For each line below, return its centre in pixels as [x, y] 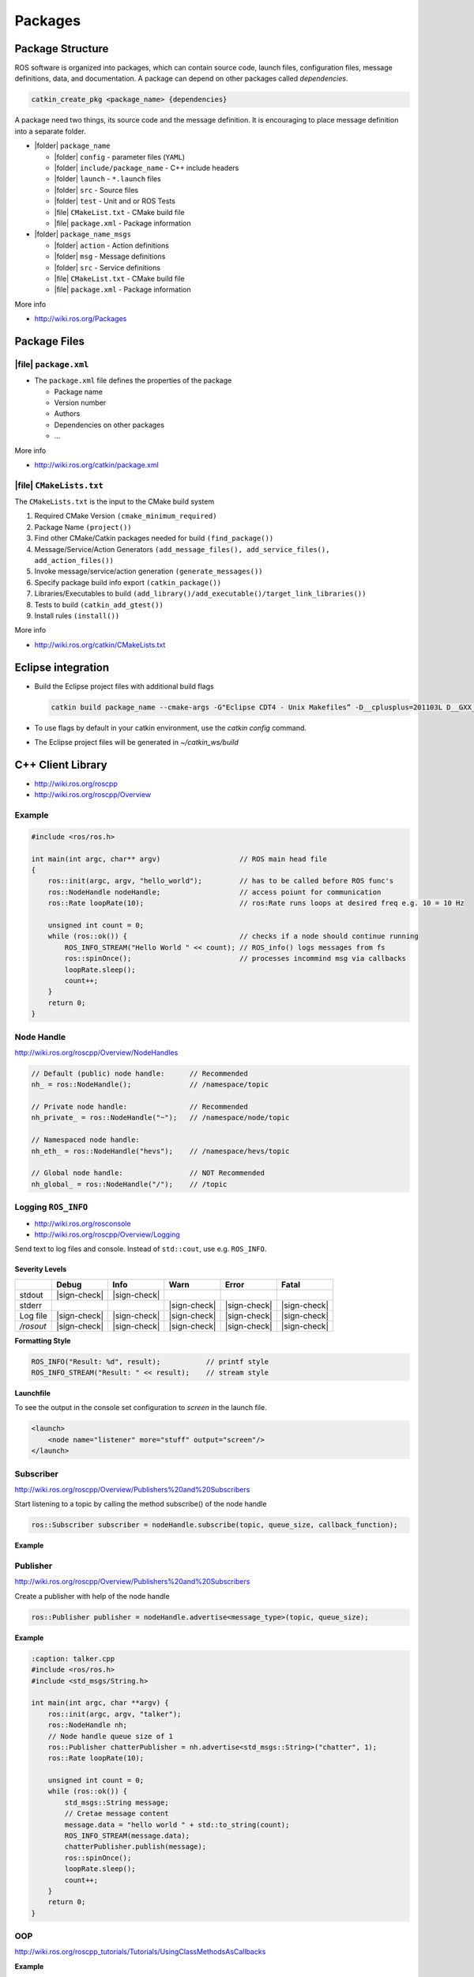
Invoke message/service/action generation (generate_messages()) [149, 571]
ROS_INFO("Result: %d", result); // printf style [150, 1361]
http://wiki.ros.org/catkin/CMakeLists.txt [100, 645]
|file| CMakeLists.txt [59, 485]
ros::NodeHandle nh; [88, 1725]
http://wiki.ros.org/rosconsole [83, 1223]
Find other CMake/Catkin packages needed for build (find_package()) [154, 539]
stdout [31, 1295]
